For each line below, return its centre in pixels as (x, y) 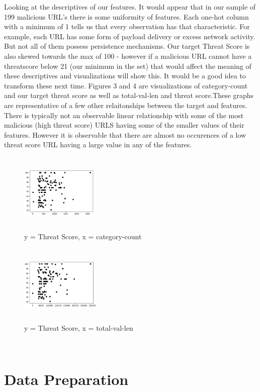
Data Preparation (66, 379)
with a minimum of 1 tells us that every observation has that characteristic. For (127, 26)
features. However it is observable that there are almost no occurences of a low (125, 134)
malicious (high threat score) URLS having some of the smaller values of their (124, 125)
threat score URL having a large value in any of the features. (98, 144)
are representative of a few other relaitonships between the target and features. (126, 105)
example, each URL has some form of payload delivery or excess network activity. (130, 36)
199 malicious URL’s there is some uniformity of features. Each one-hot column (126, 16)
